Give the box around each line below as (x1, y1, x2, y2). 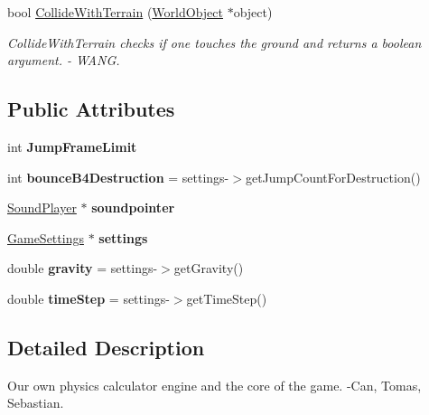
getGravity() (173, 259, 244, 278)
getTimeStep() (186, 288, 267, 307)
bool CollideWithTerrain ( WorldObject (7, 3, 223, 21)
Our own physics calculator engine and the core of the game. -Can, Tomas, (7, 375, 422, 394)
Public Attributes (7, 95, 175, 123)
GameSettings (7, 228, 84, 247)
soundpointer (91, 198, 175, 217)
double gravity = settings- (7, 259, 158, 278)
